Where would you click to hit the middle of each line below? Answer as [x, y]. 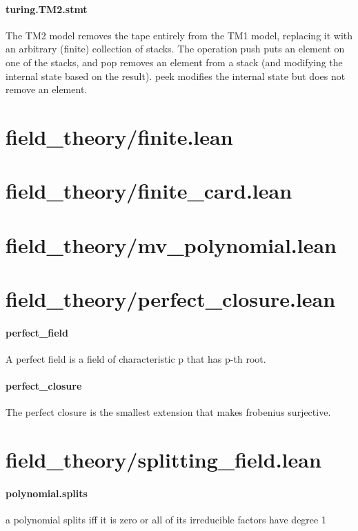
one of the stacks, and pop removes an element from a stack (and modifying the [174, 62]
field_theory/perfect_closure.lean [171, 299]
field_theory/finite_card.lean [149, 191]
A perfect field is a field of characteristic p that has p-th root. [136, 359]
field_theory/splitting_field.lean [163, 460]
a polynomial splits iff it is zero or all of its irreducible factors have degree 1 [166, 520]
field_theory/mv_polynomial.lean [171, 244]
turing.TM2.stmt [47, 9]
